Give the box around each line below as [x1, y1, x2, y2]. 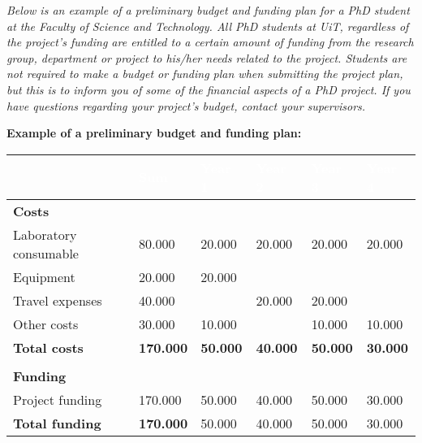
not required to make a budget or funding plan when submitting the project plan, [6, 65, 403, 82]
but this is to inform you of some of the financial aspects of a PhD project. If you [6, 80, 411, 98]
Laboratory [13, 224, 77, 244]
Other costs [13, 314, 79, 333]
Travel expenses [13, 290, 102, 310]
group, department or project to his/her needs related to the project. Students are [6, 49, 407, 66]
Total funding [13, 413, 101, 432]
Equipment [13, 267, 75, 286]
